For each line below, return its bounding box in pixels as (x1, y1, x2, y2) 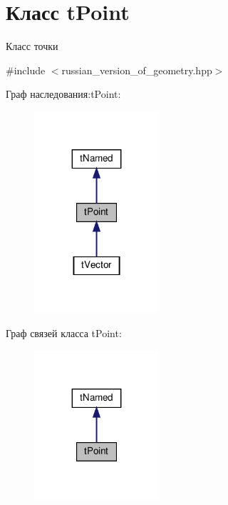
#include (6, 62, 46, 77)
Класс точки (6, 39, 58, 54)
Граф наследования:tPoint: (6, 86, 121, 101)
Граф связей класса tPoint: (6, 326, 122, 341)
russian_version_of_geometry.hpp (61, 62, 212, 77)
